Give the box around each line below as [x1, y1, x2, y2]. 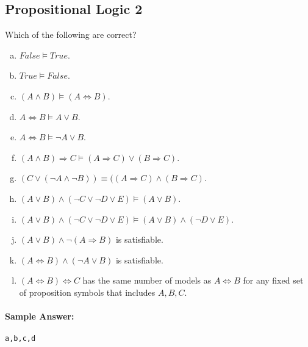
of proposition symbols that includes [19, 285, 156, 298]
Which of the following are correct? [5, 28, 137, 41]
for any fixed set [243, 274, 304, 287]
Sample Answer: [5, 310, 74, 323]
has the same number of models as [82, 274, 212, 287]
